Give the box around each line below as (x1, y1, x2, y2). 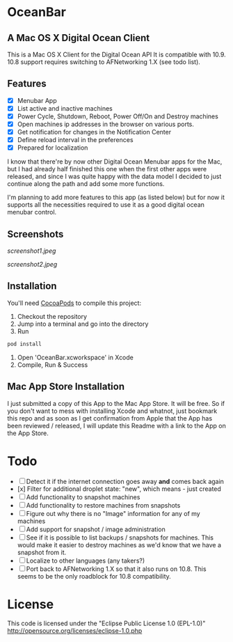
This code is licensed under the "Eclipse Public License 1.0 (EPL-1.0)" (7, 619, 206, 627)
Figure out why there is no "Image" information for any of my (26, 509, 200, 517)
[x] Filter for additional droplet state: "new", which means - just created (17, 485, 221, 493)
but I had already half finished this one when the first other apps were (7, 165, 207, 173)
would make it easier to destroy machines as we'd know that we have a (17, 540, 221, 549)
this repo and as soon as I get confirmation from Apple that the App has (7, 414, 213, 422)
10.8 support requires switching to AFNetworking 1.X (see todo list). (7, 58, 200, 66)
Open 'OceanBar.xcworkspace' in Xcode (17, 353, 134, 361)
